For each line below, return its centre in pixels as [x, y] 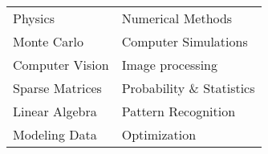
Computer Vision [61, 65]
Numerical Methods [177, 18]
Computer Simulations [185, 41]
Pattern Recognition [179, 111]
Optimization [159, 134]
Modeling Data [55, 134]
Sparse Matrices [57, 88]
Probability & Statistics [188, 88]
